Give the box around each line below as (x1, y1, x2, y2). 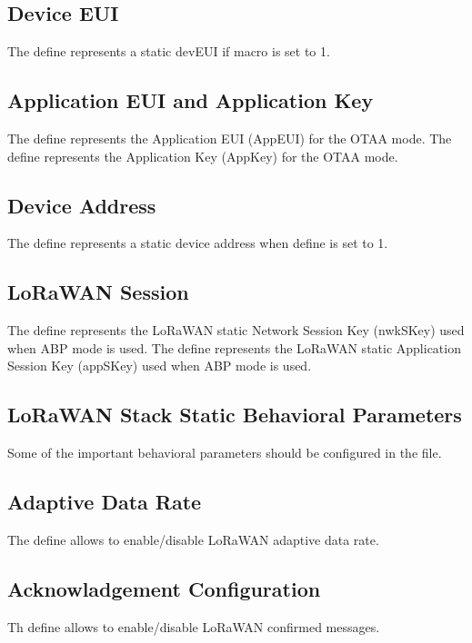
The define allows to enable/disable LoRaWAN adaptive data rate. (7, 529, 379, 549)
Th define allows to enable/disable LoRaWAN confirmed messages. (7, 617, 380, 636)
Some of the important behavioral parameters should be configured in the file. (7, 443, 442, 462)
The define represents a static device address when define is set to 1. (7, 233, 388, 252)
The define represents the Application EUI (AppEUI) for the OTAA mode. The (7, 129, 452, 147)
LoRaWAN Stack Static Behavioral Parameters (7, 401, 462, 429)
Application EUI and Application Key (7, 86, 374, 114)
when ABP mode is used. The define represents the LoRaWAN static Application (7, 338, 461, 357)
